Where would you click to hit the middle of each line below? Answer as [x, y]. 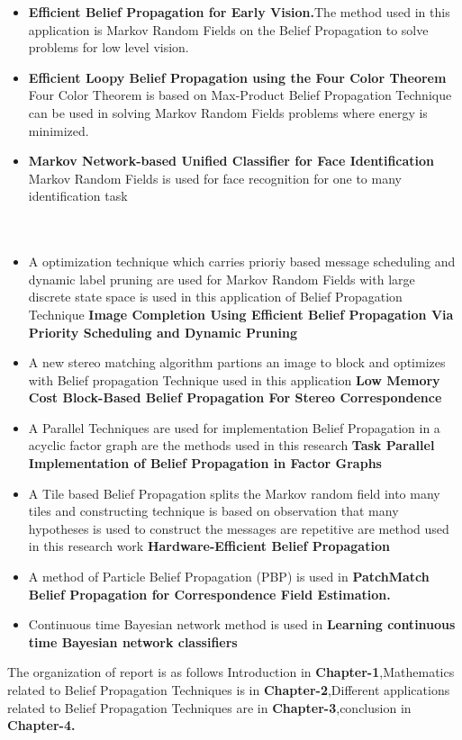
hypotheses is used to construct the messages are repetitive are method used [239, 528]
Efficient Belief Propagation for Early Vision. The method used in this [239, 12]
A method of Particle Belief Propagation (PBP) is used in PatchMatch [229, 577]
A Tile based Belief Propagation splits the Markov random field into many [234, 493]
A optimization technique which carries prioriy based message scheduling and [242, 262]
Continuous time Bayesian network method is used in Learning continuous [242, 624]
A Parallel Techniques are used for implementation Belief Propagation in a [234, 427]
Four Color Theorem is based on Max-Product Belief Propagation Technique [240, 95]
